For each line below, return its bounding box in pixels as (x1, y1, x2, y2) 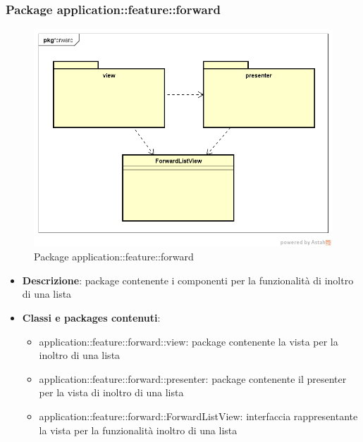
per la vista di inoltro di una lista (39, 385, 184, 400)
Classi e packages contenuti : (22, 310, 161, 325)
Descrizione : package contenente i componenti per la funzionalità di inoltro (22, 272, 354, 287)
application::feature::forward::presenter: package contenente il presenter (39, 371, 347, 386)
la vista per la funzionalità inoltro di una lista (39, 422, 238, 437)
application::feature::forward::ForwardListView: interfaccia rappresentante (39, 408, 358, 423)
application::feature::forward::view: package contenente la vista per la (39, 334, 338, 348)
